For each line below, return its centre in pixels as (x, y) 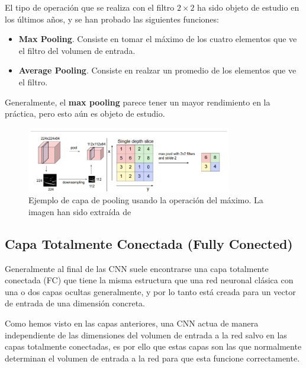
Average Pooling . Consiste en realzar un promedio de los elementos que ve (157, 70)
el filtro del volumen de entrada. (77, 50)
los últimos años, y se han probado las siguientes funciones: (112, 19)
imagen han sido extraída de (80, 211)
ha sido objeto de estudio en (248, 7)
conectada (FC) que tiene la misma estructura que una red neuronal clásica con (149, 280)
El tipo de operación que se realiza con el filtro (90, 7)
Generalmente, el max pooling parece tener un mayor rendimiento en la (138, 102)
